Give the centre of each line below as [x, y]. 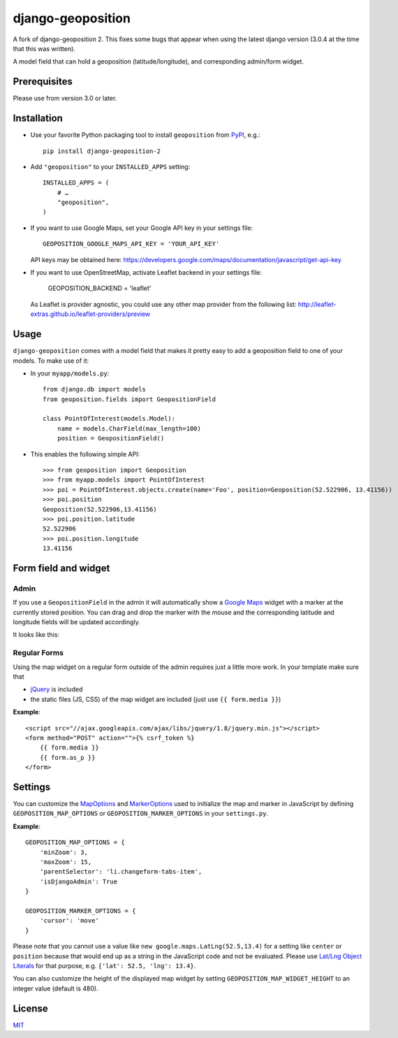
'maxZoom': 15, [66, 862]
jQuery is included [57, 689]
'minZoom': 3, [64, 852]
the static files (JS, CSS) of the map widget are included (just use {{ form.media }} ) [156, 699]
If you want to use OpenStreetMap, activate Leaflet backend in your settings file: [146, 273]
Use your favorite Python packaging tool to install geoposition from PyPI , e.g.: [146, 135]
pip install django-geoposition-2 [102, 151]
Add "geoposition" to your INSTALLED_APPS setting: [110, 166]
